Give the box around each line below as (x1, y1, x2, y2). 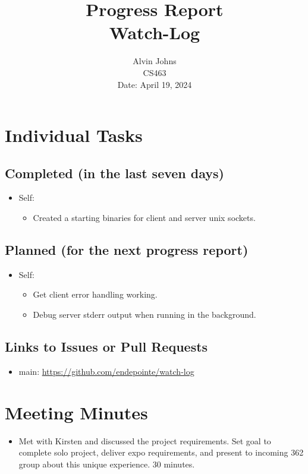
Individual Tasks (5, 123, 143, 147)
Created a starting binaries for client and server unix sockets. (33, 211, 256, 224)
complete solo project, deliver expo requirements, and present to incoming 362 (18, 446, 304, 459)
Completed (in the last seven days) (5, 163, 224, 182)
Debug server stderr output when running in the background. (33, 308, 256, 321)
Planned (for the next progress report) (5, 241, 249, 259)
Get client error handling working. (33, 288, 158, 301)
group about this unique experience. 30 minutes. (18, 457, 195, 470)
